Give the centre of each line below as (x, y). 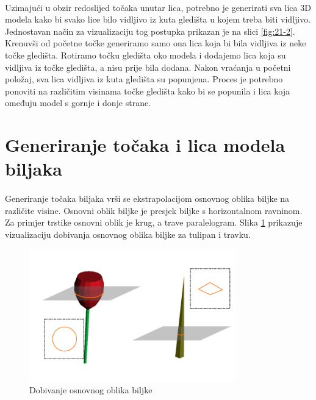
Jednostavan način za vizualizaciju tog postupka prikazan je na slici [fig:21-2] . (150, 31)
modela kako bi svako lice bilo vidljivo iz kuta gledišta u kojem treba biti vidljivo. (158, 19)
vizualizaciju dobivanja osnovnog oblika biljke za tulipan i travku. (128, 234)
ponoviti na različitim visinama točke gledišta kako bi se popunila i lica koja (147, 91)
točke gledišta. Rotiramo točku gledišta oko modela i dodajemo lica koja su (145, 55)
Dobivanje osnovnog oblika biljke (91, 390)
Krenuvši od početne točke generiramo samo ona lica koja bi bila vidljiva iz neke (156, 43)
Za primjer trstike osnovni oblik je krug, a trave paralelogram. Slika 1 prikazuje (154, 222)
